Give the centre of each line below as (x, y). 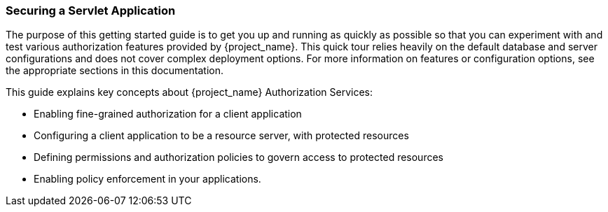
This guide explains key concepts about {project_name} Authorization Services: (189, 92)
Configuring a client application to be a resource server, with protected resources (221, 136)
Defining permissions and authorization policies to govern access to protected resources (239, 157)
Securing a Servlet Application (91, 10)
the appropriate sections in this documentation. (115, 71)
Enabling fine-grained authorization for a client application (168, 114)
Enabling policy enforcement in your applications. (147, 179)
